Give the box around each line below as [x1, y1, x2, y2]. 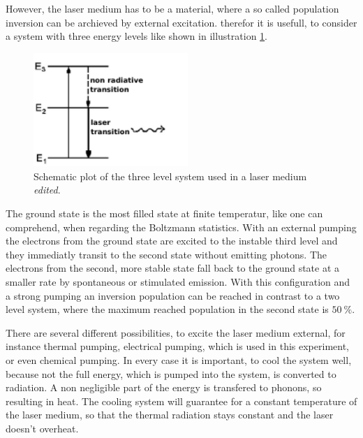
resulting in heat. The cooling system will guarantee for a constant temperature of [6, 393, 357, 408]
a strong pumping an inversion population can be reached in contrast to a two [6, 288, 340, 302]
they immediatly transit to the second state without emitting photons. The [6, 247, 327, 261]
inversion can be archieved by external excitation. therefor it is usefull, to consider [6, 15, 357, 29]
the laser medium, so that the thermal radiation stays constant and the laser [6, 407, 334, 422]
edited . [34, 182, 61, 197]
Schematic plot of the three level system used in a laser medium [34, 168, 307, 183]
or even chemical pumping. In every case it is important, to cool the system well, [6, 353, 352, 367]
